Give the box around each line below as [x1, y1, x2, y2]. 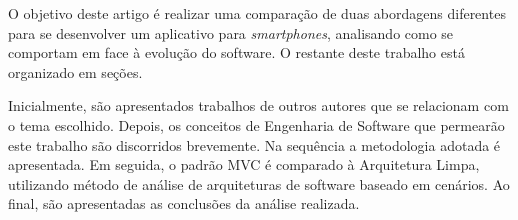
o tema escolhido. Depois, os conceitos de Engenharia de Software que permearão [8, 114, 505, 135]
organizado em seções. [8, 61, 143, 82]
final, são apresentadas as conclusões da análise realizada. [8, 193, 360, 214]
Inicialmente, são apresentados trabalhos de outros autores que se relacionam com [8, 95, 509, 116]
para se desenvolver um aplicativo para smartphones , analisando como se [8, 22, 454, 43]
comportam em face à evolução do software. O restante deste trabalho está [8, 42, 465, 63]
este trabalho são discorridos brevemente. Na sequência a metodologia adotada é [8, 134, 501, 155]
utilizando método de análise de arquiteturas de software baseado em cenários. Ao [8, 173, 510, 194]
